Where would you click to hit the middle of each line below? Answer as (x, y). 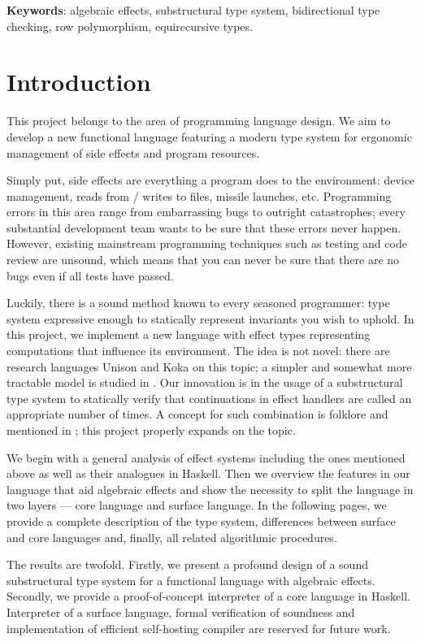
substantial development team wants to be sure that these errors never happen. (204, 227)
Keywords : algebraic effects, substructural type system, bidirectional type (193, 10)
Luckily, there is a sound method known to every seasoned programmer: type (198, 303)
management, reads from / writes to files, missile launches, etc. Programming (199, 195)
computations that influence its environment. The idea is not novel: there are (198, 351)
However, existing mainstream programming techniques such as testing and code (207, 243)
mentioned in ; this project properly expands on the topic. (151, 430)
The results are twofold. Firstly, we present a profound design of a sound (187, 564)
